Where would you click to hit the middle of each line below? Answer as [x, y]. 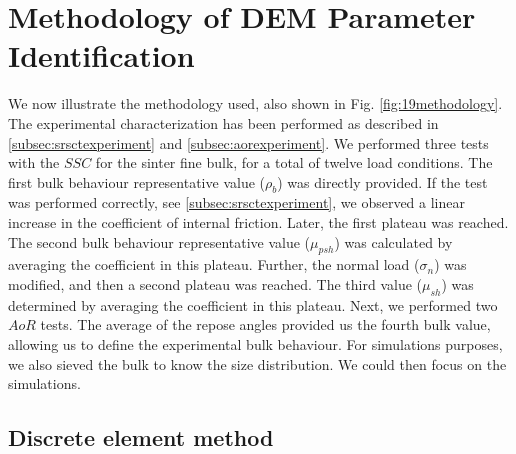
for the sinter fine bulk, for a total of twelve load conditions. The [294, 162]
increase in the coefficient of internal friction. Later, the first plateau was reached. [258, 222]
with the [34, 162]
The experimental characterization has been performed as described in [223, 122]
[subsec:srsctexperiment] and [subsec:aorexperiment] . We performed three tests [248, 142]
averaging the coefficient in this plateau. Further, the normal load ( [214, 264]
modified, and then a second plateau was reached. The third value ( [215, 284]
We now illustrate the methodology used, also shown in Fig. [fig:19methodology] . [255, 103]
